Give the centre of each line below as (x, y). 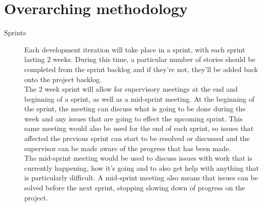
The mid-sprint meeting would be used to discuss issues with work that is (138, 158)
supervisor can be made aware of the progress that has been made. (128, 148)
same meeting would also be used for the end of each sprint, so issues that (139, 128)
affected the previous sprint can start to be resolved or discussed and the (137, 138)
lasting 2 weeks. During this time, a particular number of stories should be (140, 59)
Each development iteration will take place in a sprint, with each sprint (135, 49)
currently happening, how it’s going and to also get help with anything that (142, 167)
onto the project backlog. (63, 79)
